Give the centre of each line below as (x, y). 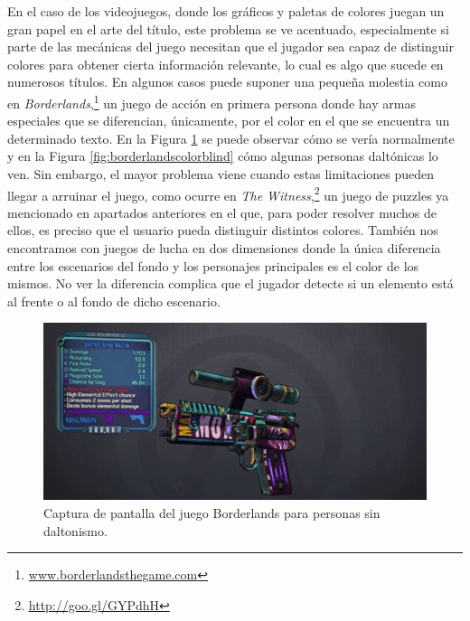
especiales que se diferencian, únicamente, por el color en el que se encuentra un (229, 121)
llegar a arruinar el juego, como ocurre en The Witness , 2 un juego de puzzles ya (228, 193)
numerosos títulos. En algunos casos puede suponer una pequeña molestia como (227, 82)
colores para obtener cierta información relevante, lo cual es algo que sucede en (226, 64)
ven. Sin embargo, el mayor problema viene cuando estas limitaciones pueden (221, 174)
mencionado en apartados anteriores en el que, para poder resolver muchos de (222, 212)
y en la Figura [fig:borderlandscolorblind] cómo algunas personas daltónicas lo (223, 156)
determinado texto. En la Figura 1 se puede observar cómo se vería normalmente (231, 138)
